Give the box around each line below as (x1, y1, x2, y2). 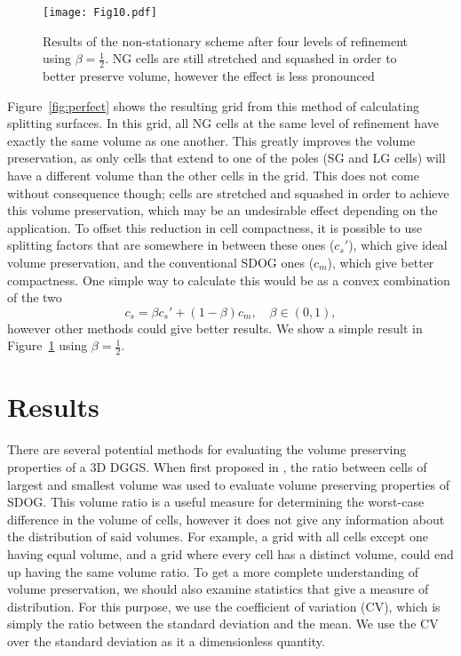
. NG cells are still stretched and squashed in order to (105, 49, 397, 68)
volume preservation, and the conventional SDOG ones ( (7, 253, 314, 272)
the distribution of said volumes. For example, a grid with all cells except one (7, 527, 428, 546)
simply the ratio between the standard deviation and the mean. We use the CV (7, 614, 439, 633)
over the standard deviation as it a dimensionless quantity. (7, 631, 325, 650)
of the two (7, 288, 62, 307)
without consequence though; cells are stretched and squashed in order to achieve (7, 183, 449, 202)
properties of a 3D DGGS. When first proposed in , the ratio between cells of (7, 457, 427, 476)
